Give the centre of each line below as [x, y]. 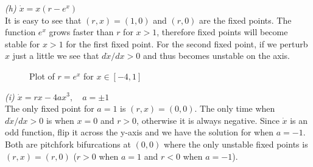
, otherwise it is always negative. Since [208, 120]
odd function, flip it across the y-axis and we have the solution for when [139, 132]
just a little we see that [56, 56]
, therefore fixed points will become [222, 32]
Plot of [42, 76]
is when [60, 120]
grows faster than [81, 32]
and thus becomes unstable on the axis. [216, 56]
